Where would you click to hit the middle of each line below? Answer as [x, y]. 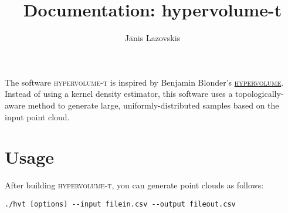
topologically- [260, 94]
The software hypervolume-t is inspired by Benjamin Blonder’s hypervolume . [144, 82]
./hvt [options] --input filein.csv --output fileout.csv [120, 204]
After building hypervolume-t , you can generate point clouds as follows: [134, 185]
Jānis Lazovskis [153, 38]
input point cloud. [37, 116]
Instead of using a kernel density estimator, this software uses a [119, 94]
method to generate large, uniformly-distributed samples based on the [153, 105]
